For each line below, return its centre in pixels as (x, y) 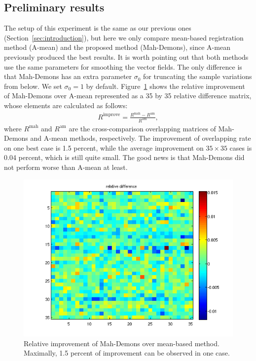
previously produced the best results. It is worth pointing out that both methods (126, 57)
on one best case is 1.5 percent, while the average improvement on (104, 147)
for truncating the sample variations (198, 76)
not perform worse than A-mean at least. (66, 167)
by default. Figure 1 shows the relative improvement (165, 86)
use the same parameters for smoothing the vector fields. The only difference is (123, 66)
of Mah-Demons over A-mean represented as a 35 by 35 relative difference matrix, (128, 96)
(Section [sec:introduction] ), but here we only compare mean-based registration (124, 37)
